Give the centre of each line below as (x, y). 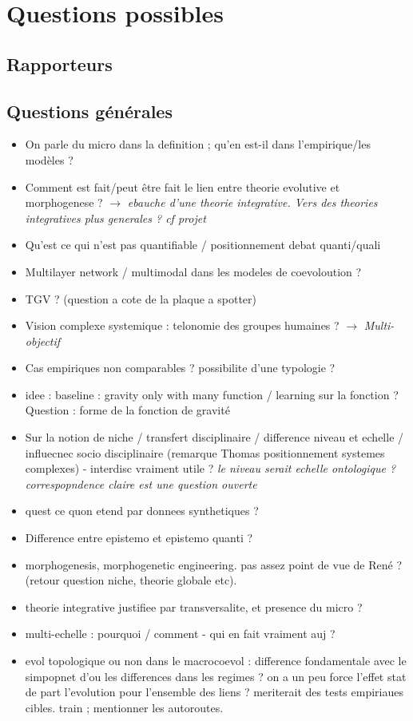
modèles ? (49, 159)
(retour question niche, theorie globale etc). (131, 580)
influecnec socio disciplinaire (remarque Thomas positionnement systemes (205, 452)
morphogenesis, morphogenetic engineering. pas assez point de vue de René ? (214, 564)
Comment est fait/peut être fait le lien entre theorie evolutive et (183, 186)
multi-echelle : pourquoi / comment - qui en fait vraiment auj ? (180, 634)
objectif (43, 341)
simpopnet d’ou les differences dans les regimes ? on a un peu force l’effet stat (216, 676)
